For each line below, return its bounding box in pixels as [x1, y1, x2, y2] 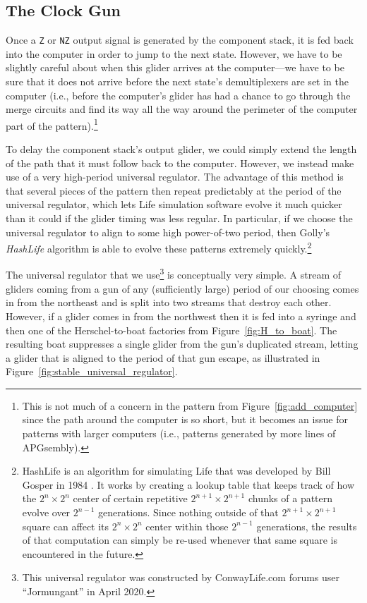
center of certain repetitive [73, 491, 188, 506]
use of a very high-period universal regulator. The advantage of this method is [6, 169, 344, 184]
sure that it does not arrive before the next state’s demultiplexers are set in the [6, 74, 349, 89]
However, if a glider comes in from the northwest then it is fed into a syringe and [6, 308, 356, 323]
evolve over [22, 505, 71, 520]
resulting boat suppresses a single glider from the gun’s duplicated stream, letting [6, 336, 359, 351]
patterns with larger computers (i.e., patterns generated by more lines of [22, 426, 336, 441]
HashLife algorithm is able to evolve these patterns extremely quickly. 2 [6, 239, 312, 255]
